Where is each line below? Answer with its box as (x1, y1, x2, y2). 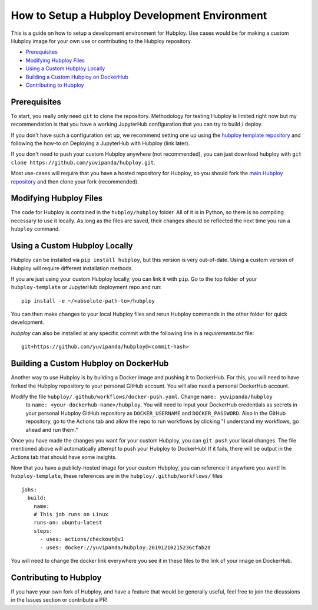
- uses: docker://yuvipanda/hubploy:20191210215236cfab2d (39, 544, 211, 551)
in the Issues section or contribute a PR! (11, 596, 108, 604)
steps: (33, 527, 53, 534)
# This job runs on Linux (33, 511, 109, 518)
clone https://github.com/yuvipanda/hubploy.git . (11, 159, 155, 166)
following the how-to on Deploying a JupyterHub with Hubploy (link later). (11, 139, 190, 147)
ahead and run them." (25, 426, 78, 433)
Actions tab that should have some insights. (11, 453, 117, 460)
